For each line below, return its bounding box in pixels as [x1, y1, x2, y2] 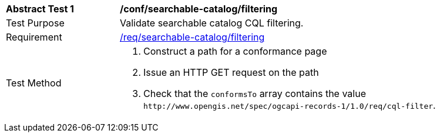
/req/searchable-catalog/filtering [120, 31, 265, 43]
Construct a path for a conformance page [143, 45, 327, 57]
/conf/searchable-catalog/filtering [120, 3, 278, 15]
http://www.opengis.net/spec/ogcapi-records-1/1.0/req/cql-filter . [143, 99, 436, 111]
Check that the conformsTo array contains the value [143, 88, 366, 99]
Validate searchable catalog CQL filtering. [120, 17, 304, 29]
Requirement [6, 31, 62, 43]
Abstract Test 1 [6, 3, 74, 15]
